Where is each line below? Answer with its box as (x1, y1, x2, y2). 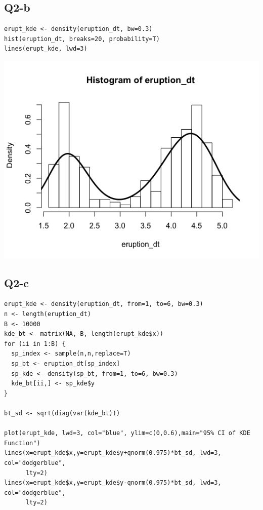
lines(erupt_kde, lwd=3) (4, 45, 87, 53)
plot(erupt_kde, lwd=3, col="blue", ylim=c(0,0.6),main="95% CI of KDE (4, 429, 250, 437)
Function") (4, 439, 40, 447)
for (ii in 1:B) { (4, 340, 66, 347)
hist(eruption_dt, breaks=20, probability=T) (4, 35, 160, 43)
